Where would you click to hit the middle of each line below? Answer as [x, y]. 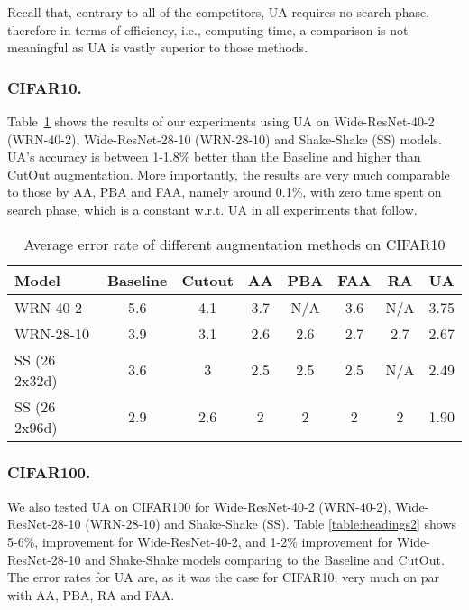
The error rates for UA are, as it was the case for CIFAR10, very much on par [223, 577]
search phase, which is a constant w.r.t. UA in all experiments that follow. [212, 209]
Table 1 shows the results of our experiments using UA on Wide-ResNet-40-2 [221, 121]
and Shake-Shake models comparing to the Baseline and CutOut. [265, 559]
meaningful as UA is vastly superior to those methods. [158, 47]
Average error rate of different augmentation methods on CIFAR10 [234, 244]
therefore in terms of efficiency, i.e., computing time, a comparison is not [208, 29]
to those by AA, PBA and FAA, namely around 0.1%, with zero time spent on [225, 192]
